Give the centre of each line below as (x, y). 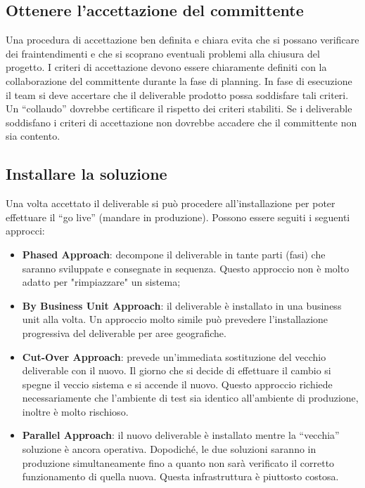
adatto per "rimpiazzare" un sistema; (101, 282)
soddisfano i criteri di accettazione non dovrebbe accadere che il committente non (181, 122)
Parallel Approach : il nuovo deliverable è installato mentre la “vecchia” (181, 435)
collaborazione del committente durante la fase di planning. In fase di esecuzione (179, 80)
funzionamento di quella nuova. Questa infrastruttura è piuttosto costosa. (180, 476)
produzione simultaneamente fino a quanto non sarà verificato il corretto (178, 462)
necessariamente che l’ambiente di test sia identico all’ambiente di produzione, (190, 398)
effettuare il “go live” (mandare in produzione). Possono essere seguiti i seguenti (178, 217)
